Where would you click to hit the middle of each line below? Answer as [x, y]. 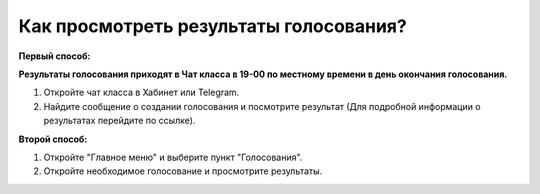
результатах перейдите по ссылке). [119, 121]
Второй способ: [53, 139]
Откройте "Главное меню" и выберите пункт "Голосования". [173, 157]
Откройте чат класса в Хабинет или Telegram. [141, 92]
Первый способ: [54, 56]
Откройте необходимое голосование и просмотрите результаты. [183, 171]
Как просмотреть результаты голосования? [212, 26]
